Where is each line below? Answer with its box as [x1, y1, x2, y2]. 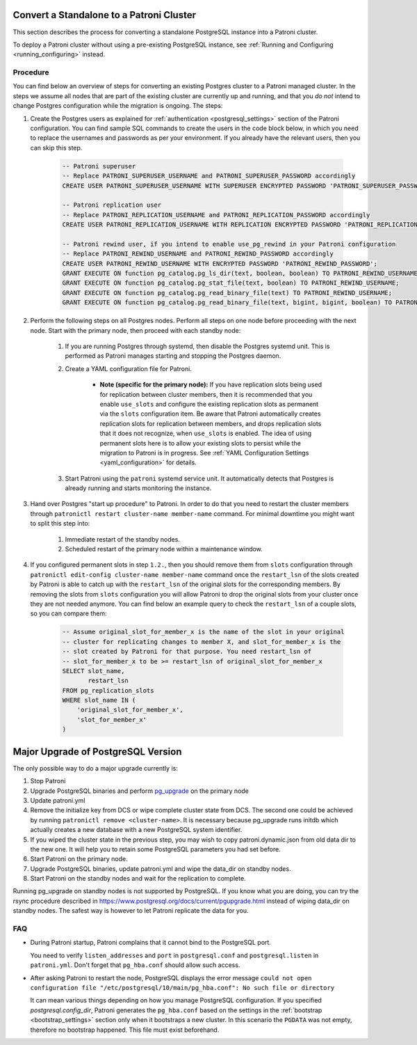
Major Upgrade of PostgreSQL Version [13, 746, 182, 757]
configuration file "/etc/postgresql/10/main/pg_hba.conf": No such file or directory [30, 984, 335, 991]
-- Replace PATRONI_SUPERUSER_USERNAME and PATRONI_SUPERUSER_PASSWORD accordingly [62, 172, 356, 180]
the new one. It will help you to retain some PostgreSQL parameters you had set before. [30, 844, 281, 853]
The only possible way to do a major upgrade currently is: [13, 764, 179, 772]
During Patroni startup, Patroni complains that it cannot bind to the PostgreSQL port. [30, 938, 271, 947]
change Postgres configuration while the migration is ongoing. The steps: [13, 102, 223, 110]
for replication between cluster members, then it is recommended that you [99, 390, 313, 398]
